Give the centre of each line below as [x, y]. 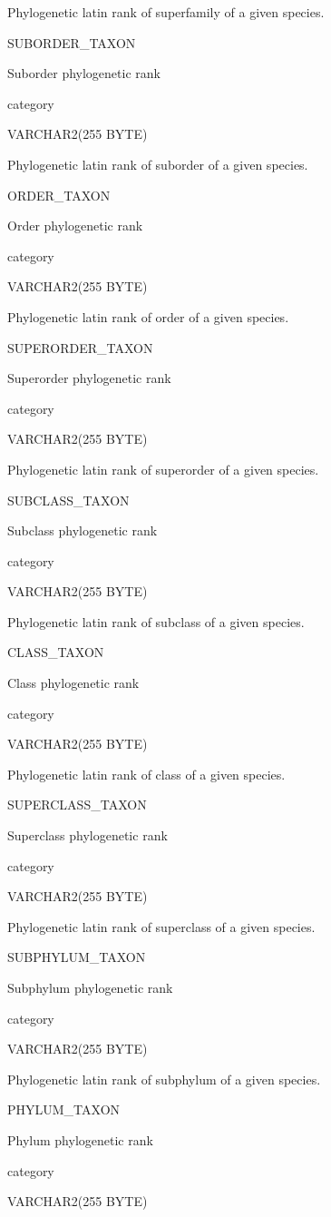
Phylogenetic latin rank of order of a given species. [148, 316]
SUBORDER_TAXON [72, 42]
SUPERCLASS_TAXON [77, 805]
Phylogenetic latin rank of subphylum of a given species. [164, 1079]
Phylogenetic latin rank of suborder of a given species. [158, 164]
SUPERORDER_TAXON [80, 347]
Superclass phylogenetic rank [88, 835]
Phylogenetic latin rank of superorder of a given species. [163, 469]
